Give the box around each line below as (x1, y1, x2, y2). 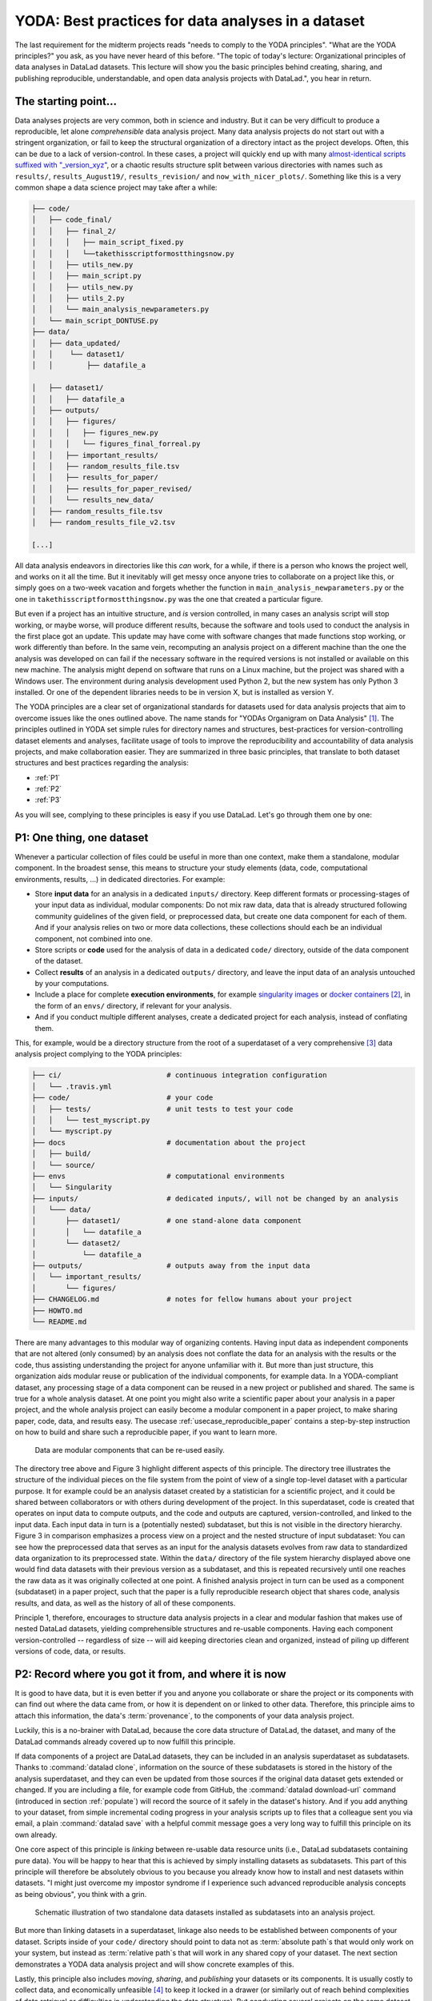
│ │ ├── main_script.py (31, 271, 142, 280)
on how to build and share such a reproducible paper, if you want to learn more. (14, 1427, 278, 1437)
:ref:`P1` (34, 772, 61, 782)
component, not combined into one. (34, 933, 153, 944)
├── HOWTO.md (31, 1305, 83, 1315)
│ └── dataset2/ (31, 1239, 121, 1248)
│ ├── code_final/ (31, 215, 112, 224)
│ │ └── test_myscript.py (31, 1115, 150, 1125)
